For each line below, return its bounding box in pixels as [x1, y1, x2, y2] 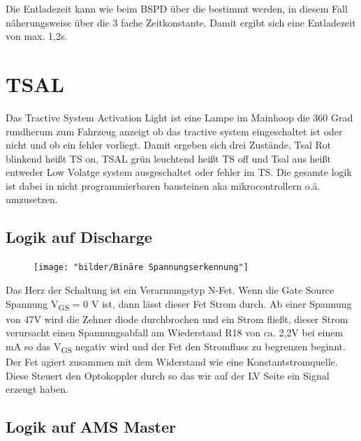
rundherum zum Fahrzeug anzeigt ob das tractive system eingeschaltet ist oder [6, 124, 343, 138]
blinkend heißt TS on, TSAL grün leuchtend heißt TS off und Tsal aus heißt [6, 151, 331, 165]
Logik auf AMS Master [6, 416, 176, 438]
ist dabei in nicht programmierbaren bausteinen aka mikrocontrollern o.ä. [6, 178, 321, 193]
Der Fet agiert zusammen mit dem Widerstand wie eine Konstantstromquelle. [6, 354, 338, 368]
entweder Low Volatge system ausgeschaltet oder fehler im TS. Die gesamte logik [6, 165, 352, 179]
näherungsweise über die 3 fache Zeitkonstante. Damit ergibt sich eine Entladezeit [6, 15, 356, 29]
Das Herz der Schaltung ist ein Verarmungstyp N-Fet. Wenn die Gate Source [6, 282, 334, 297]
